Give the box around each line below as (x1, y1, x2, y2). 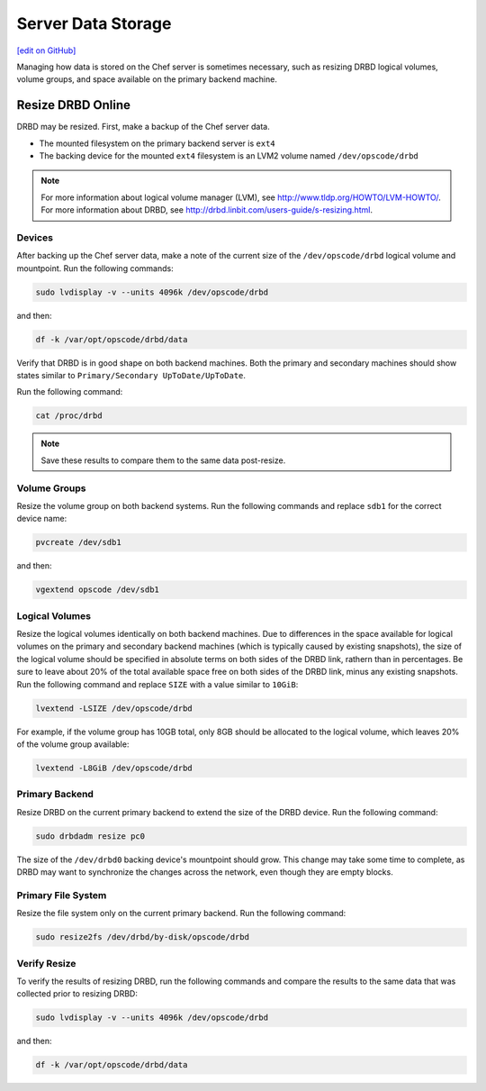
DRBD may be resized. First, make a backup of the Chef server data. (16, 122, 270, 132)
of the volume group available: (16, 739, 130, 750)
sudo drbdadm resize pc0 (35, 831, 146, 841)
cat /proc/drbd (35, 411, 103, 421)
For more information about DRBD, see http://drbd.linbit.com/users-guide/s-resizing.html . (40, 205, 373, 215)
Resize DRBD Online (16, 97, 130, 113)
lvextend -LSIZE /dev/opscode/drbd (35, 703, 193, 714)
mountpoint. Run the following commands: (16, 262, 175, 274)
